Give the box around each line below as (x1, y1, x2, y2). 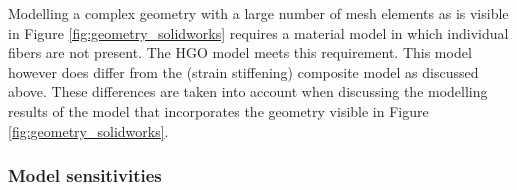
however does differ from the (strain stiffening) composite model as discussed (8, 61, 479, 82)
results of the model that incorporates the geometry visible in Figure (8, 100, 429, 121)
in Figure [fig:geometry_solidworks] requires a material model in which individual (8, 22, 509, 43)
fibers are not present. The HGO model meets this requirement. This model (8, 42, 472, 63)
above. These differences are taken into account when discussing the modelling (8, 81, 488, 102)
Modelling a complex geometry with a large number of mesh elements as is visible (8, 3, 509, 23)
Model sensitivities (8, 163, 162, 188)
